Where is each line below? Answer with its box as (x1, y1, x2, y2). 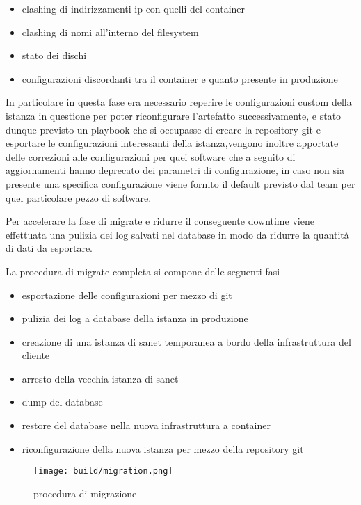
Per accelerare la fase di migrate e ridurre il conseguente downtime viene (6, 214, 314, 228)
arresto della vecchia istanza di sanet (22, 371, 179, 385)
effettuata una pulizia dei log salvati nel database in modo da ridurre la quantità (6, 227, 349, 241)
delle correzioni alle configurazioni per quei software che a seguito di (6, 149, 296, 163)
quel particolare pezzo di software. (6, 190, 152, 205)
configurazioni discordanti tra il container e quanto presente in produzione (22, 71, 338, 86)
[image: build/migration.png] (33, 466, 173, 476)
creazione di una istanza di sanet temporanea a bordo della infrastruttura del (22, 334, 351, 348)
